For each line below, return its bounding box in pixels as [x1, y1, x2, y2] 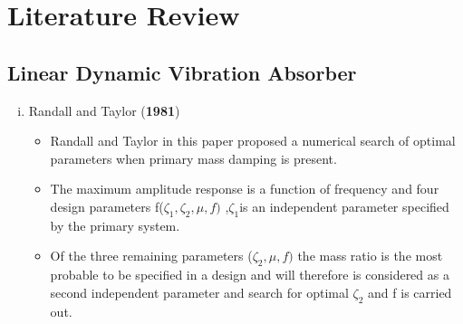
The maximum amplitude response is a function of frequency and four [50, 179, 439, 198]
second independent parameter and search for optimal [50, 282, 349, 301]
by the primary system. [50, 215, 180, 234]
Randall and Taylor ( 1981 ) [28, 100, 180, 119]
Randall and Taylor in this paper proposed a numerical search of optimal [50, 131, 456, 150]
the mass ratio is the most [297, 246, 443, 265]
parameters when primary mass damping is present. [50, 148, 337, 167]
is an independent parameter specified [239, 196, 449, 215]
